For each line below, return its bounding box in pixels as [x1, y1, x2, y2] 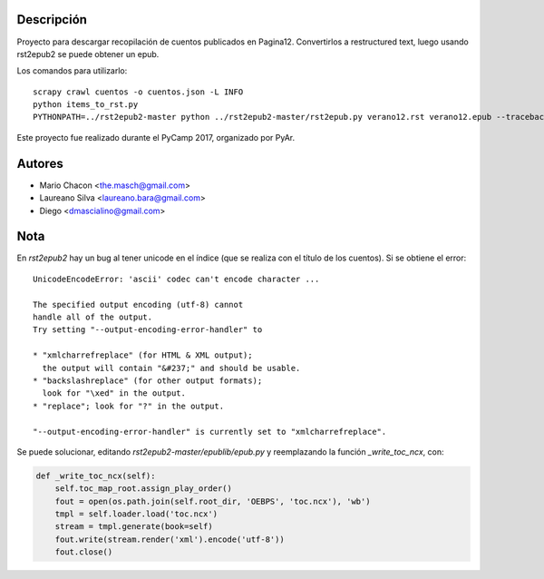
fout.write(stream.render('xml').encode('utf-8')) [54, 534, 285, 545]
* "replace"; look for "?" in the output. [33, 400, 225, 411]
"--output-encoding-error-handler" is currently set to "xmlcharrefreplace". [33, 427, 387, 437]
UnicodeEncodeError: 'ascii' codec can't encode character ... [33, 273, 320, 284]
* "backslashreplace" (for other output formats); [33, 375, 263, 386]
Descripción [16, 12, 88, 27]
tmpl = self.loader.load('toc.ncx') [54, 509, 218, 519]
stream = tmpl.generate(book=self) [54, 522, 213, 532]
